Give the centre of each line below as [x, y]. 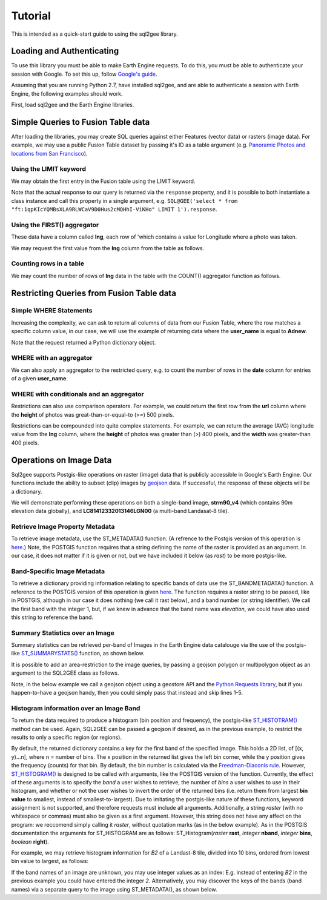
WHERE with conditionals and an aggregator [78, 394]
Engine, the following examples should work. [67, 93]
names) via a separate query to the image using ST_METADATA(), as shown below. [114, 889]
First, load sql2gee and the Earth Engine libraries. [73, 105]
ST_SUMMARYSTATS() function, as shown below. [83, 653]
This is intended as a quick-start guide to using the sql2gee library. [94, 34]
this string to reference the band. [52, 617]
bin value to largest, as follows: [50, 861]
